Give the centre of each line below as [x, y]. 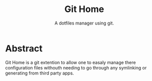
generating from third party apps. [40, 73]
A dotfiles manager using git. [84, 23]
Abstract [24, 48]
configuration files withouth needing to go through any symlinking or [76, 67]
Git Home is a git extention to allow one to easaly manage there [71, 62]
